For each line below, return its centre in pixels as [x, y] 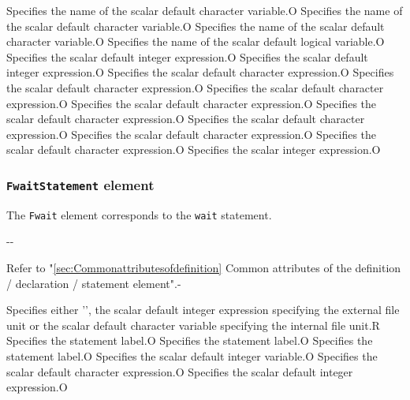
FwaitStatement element [80, 184]
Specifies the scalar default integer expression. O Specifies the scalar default [187, 56]
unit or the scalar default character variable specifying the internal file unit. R [193, 325]
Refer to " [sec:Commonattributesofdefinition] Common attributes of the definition [204, 267]
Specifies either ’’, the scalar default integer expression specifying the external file [203, 310]
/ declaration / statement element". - [94, 283]
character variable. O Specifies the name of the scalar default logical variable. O [196, 41]
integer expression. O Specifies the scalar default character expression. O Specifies [200, 72]
